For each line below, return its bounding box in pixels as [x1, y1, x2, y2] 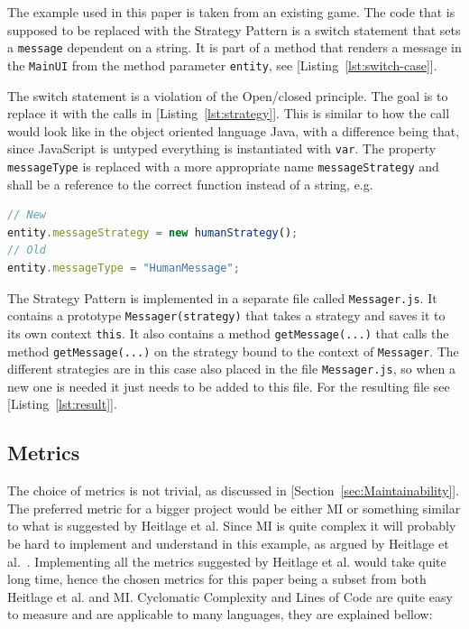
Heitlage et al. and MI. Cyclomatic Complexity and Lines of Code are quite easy [7, 587, 453, 606]
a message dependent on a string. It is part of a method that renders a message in [7, 38, 462, 57]
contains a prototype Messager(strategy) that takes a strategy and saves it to [7, 306, 446, 325]
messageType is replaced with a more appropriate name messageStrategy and [7, 156, 439, 175]
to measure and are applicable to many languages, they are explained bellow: [7, 605, 433, 624]
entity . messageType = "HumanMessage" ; [7, 261, 240, 274]
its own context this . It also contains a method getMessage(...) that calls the [7, 323, 449, 342]
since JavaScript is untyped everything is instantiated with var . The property [7, 139, 437, 158]
